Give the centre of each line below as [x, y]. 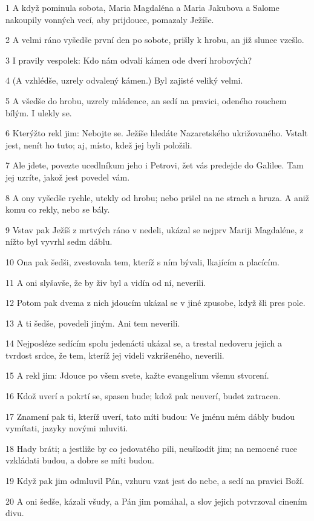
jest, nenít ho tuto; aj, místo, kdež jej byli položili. [99, 144]
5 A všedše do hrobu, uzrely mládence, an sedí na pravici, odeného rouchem [146, 100]
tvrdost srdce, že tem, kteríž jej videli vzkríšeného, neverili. [115, 355]
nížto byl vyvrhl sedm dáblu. [59, 241]
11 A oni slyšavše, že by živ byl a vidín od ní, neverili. [106, 282]
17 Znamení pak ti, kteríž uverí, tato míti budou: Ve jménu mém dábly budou [150, 416]
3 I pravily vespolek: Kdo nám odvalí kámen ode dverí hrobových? [129, 60]
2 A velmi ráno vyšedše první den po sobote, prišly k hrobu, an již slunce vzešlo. [155, 40]
